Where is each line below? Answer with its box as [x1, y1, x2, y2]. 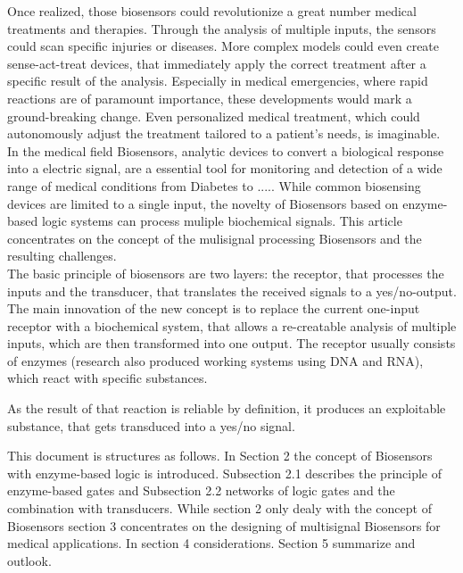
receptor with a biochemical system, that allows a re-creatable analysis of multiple [7, 316, 457, 335]
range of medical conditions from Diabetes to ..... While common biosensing [7, 176, 421, 195]
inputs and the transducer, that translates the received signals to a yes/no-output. [7, 281, 457, 300]
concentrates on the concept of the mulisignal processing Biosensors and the [7, 228, 422, 247]
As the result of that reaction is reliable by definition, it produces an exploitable [7, 399, 446, 418]
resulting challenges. [7, 246, 117, 265]
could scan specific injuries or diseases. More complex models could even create [7, 37, 440, 55]
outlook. [7, 551, 52, 569]
